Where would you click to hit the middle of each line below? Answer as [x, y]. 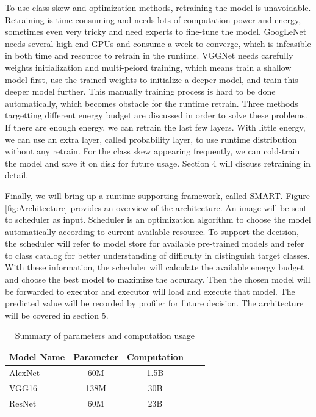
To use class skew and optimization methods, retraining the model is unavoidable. [158, 7]
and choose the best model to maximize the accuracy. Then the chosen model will [158, 279]
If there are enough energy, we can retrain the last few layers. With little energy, [155, 127]
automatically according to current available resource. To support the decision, [152, 231]
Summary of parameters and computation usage [105, 335]
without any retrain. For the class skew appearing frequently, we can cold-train [153, 151]
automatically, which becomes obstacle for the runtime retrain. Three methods [152, 103]
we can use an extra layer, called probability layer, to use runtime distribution [151, 139]
